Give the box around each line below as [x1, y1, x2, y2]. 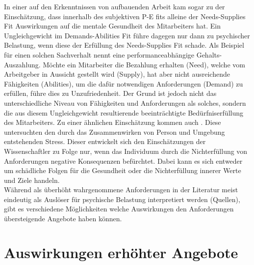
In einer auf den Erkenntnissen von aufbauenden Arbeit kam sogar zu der [4, 1, 225, 11]
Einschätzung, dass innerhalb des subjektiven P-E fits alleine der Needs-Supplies [4, 11, 246, 21]
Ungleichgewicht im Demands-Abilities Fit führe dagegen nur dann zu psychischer [4, 30, 250, 40]
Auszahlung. [4, 59, 41, 69]
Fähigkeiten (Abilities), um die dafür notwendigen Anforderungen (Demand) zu [4, 78, 243, 88]
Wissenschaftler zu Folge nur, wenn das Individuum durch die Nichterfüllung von [4, 146, 248, 156]
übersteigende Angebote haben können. [4, 213, 122, 224]
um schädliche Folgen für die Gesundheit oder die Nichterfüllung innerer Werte [4, 165, 241, 176]
